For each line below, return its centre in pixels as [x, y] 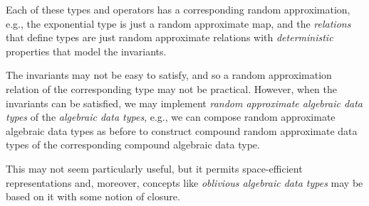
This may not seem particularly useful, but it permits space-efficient [154, 168]
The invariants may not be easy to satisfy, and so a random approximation [169, 75]
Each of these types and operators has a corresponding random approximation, [178, 9]
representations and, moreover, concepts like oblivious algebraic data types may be [184, 182]
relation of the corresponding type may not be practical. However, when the [171, 88]
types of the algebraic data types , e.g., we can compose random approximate [171, 117]
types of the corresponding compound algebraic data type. [133, 145]
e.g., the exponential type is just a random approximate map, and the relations [178, 23]
